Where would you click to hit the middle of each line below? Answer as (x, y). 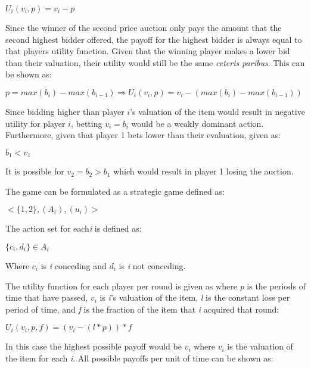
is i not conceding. (152, 265)
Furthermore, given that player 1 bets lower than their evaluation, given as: (143, 135)
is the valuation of (260, 346)
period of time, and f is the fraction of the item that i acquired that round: (142, 309)
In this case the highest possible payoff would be (94, 346)
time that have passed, (47, 297)
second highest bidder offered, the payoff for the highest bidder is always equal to (154, 39)
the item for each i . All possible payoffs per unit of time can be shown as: (139, 358)
